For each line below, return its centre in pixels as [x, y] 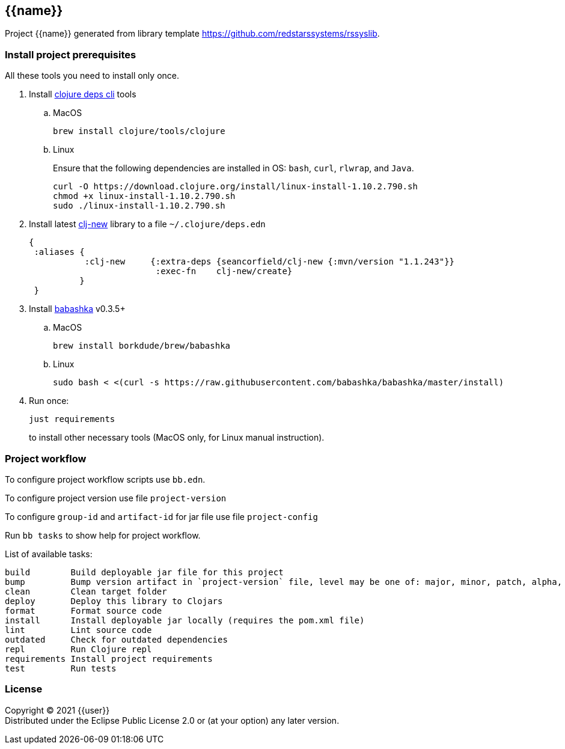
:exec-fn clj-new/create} [224, 271]
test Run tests [61, 668]
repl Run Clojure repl [78, 649]
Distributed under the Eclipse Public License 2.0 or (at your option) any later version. [172, 720]
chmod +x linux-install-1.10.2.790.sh [144, 196]
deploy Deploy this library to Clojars [114, 601]
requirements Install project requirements [109, 659]
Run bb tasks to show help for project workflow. [103, 535]
